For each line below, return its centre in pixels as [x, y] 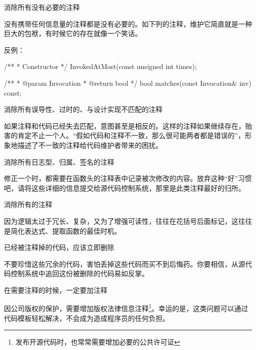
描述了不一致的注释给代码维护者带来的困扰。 [90, 145]
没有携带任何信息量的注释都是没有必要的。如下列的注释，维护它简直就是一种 [128, 23]
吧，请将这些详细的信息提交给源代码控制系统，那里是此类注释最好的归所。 [125, 188]
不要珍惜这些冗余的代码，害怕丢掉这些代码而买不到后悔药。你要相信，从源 [125, 263]
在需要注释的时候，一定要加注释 [56, 290]
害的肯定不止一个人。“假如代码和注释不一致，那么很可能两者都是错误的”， [125, 135]
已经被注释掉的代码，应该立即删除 [59, 247]
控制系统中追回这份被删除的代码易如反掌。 [80, 273]
